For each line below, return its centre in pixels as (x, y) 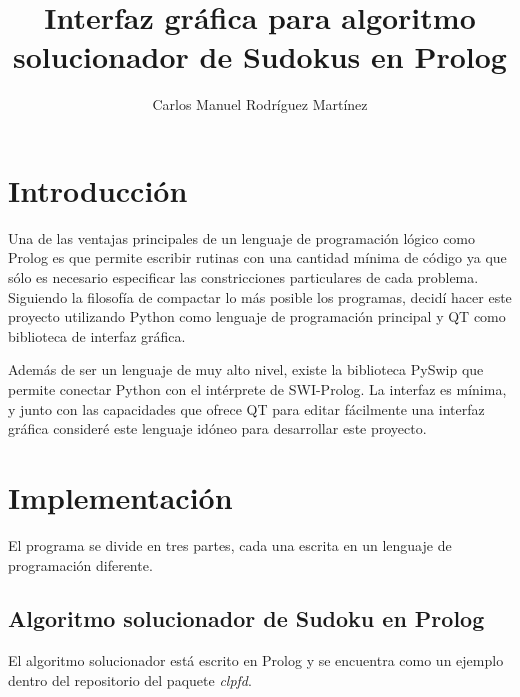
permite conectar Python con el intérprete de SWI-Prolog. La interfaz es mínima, (257, 389)
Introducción (98, 189)
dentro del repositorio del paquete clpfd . (130, 679)
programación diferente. (80, 564)
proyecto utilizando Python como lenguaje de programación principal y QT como (257, 316)
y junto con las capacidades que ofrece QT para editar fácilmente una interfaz (246, 408)
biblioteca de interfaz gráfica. (97, 335)
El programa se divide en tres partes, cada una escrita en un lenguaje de (230, 544)
